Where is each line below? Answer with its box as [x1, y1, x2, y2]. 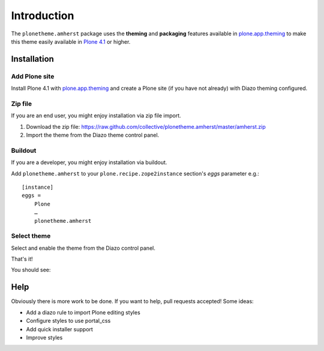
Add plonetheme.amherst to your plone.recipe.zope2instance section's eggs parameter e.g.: [11, 170, 259, 177]
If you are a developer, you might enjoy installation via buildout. [11, 159, 167, 166]
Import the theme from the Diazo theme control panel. [26, 132, 160, 139]
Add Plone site [11, 72, 55, 80]
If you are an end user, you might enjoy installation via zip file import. [11, 112, 181, 119]
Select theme [11, 232, 51, 240]
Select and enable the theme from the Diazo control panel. [11, 244, 155, 252]
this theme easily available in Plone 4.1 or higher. [11, 38, 131, 45]
